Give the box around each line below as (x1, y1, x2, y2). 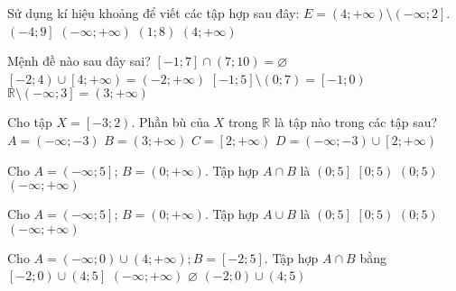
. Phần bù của (131, 113, 209, 132)
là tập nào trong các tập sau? (274, 113, 438, 132)
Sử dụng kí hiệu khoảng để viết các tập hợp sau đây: (7, 4, 300, 22)
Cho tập (7, 113, 52, 132)
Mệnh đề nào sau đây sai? (7, 51, 151, 70)
